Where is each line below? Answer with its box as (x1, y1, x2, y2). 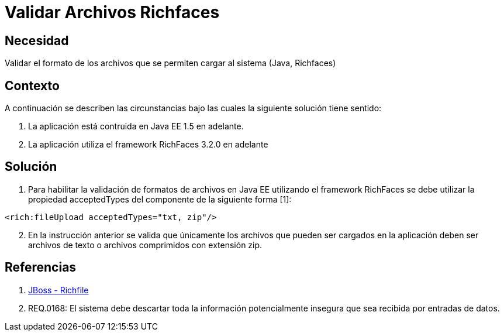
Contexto (5, 78, 60, 93)
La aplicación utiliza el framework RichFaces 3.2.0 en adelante (28, 139, 268, 150)
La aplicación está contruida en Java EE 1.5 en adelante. (28, 121, 244, 132)
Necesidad (5, 33, 69, 48)
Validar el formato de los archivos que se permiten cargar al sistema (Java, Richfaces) (5, 58, 336, 68)
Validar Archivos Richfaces (5, 2, 220, 22)
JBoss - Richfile (28, 284, 89, 295)
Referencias (5, 260, 77, 275)
